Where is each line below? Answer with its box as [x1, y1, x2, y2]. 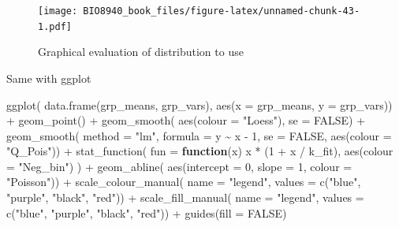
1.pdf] [38, 20, 72, 32]
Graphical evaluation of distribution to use [38, 43, 244, 60]
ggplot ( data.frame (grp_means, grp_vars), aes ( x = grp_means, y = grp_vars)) [6, 96, 393, 113]
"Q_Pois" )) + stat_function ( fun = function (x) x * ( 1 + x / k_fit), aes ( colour [6, 143, 393, 159]
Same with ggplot [6, 69, 91, 86]
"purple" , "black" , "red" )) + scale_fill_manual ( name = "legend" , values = [6, 189, 364, 206]
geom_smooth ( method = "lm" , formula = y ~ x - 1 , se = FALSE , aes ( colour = [6, 127, 392, 143]
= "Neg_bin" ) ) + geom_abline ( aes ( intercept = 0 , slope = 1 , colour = [6, 158, 352, 174]
